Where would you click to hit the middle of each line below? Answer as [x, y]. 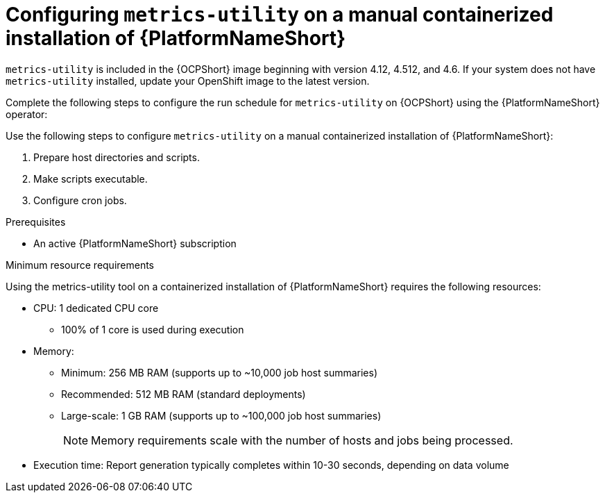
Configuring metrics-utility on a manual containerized [280, 15]
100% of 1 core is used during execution [153, 329]
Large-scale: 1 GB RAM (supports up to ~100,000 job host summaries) [221, 415]
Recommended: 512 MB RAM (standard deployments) [184, 394]
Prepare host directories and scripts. [117, 157]
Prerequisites [36, 222]
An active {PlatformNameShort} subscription [135, 243]
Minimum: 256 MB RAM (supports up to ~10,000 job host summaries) [220, 372]
